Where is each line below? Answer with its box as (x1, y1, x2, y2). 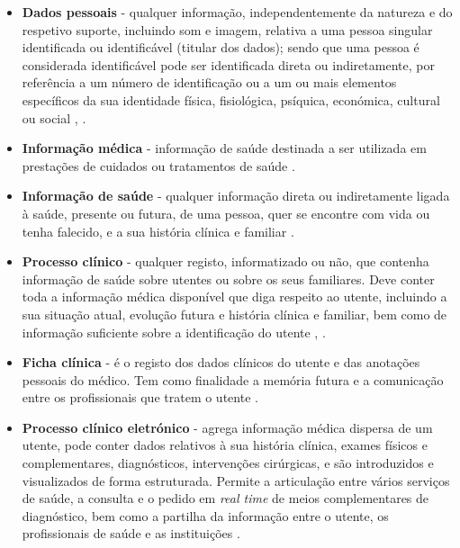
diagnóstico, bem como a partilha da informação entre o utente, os (22, 506, 389, 525)
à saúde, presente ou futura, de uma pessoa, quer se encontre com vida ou (22, 203, 430, 222)
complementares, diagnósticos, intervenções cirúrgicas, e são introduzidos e (22, 454, 434, 472)
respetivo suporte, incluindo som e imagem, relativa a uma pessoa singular (22, 20, 433, 39)
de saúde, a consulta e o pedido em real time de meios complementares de (22, 489, 429, 508)
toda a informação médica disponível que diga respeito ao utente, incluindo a (22, 287, 447, 306)
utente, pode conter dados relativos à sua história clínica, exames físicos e (22, 436, 428, 454)
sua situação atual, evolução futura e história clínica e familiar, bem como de (22, 304, 447, 323)
